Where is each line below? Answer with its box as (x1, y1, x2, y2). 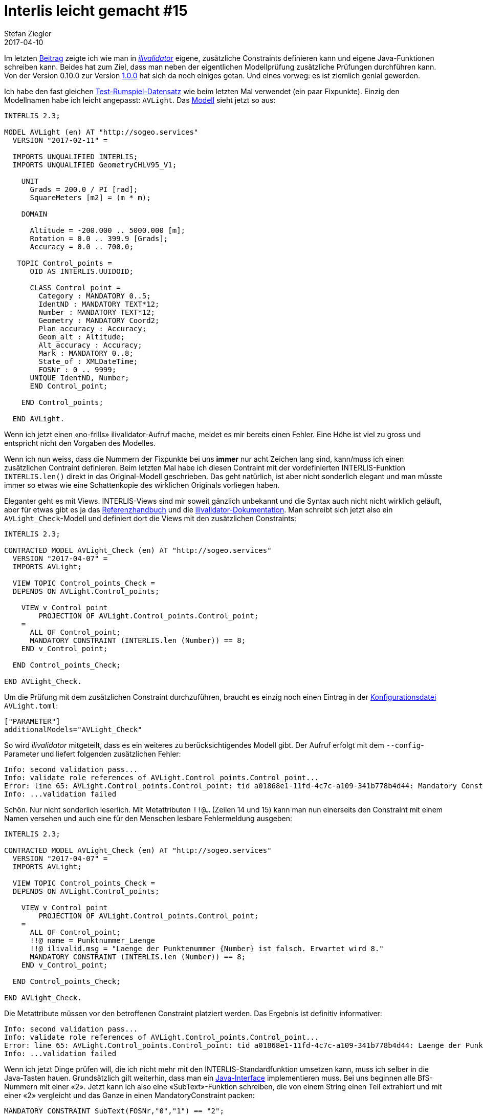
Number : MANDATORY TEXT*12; (38, 308, 156, 316)
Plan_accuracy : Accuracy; (38, 324, 147, 333)
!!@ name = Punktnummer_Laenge (30, 936, 156, 945)
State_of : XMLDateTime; (38, 357, 138, 366)
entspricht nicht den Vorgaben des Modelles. (4, 438, 156, 447)
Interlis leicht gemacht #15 (4, 2, 188, 19)
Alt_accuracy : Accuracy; (38, 340, 142, 349)
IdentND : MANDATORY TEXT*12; (38, 299, 160, 308)
